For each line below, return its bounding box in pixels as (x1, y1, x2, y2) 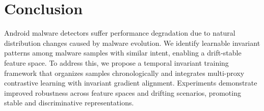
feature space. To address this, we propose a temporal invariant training (4, 57, 229, 68)
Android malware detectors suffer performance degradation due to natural (4, 27, 235, 38)
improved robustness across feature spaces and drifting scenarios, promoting (4, 87, 241, 98)
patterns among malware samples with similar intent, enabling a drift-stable (4, 47, 242, 58)
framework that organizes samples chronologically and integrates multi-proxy (4, 67, 245, 78)
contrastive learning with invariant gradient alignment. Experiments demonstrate (4, 77, 257, 88)
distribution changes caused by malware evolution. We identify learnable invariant (4, 37, 260, 48)
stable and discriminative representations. (4, 97, 134, 108)
